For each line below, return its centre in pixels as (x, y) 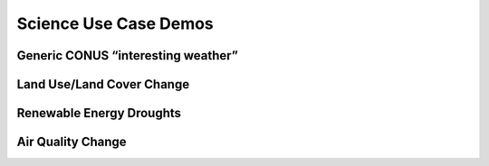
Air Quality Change (72, 142)
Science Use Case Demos (115, 23)
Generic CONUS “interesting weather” (128, 55)
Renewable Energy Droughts (99, 113)
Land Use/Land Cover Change (103, 84)
